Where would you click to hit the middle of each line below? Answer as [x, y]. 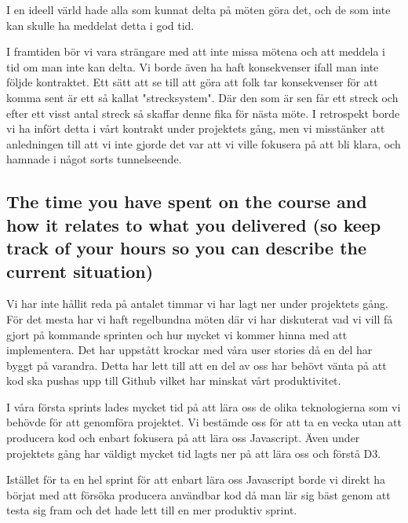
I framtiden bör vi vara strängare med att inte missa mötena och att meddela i [196, 51]
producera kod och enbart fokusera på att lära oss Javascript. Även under [183, 438]
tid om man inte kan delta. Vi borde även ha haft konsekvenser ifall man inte [193, 66]
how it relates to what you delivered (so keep [194, 224]
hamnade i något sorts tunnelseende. [94, 159]
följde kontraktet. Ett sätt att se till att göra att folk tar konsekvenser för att [192, 82]
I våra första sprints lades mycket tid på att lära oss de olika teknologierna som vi [204, 406]
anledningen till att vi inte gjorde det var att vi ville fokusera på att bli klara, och [204, 143]
